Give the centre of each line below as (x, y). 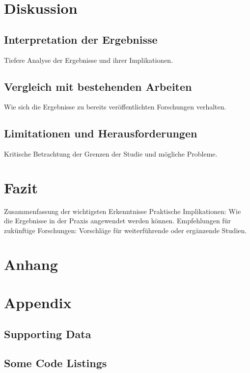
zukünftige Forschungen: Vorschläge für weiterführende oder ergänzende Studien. (125, 230)
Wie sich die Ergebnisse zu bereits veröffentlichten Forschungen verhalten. (115, 107)
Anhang (31, 264)
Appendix (38, 303)
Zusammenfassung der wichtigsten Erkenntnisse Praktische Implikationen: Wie (123, 211)
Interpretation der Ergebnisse (81, 39)
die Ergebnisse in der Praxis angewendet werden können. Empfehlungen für (117, 221)
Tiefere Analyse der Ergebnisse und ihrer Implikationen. (89, 60)
